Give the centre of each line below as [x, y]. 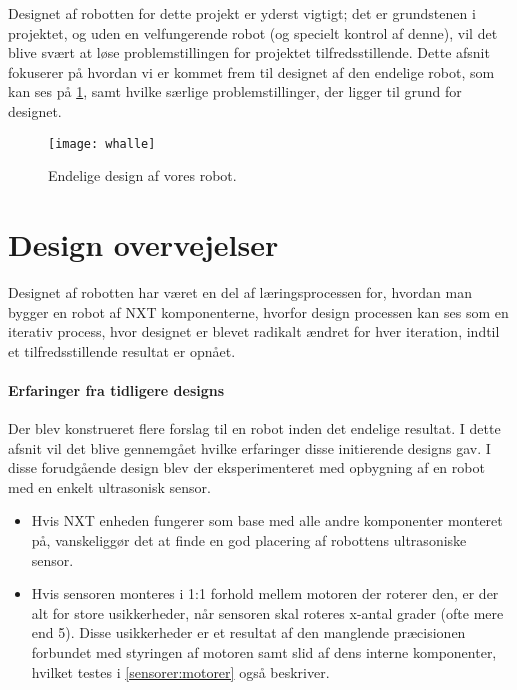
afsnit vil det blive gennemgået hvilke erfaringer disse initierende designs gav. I [249, 447]
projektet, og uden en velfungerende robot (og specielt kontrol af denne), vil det [253, 32]
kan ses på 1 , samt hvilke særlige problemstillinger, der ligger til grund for [235, 91]
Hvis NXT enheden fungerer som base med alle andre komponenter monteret [267, 520]
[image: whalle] [102, 143]
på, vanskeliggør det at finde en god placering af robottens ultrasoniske [249, 540]
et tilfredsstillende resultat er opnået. [122, 350]
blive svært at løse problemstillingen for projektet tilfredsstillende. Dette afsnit [249, 52]
